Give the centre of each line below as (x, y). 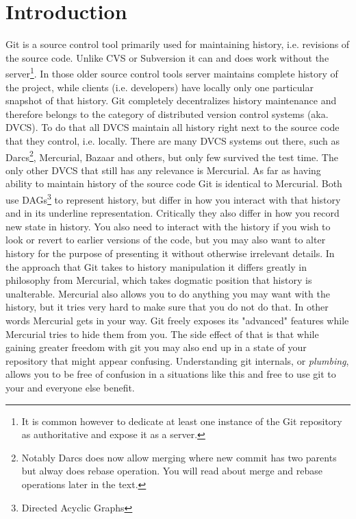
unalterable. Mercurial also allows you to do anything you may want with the (168, 293)
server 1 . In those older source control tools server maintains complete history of (172, 72)
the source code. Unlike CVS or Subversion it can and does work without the (167, 57)
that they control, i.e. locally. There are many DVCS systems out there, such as (173, 140)
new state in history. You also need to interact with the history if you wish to (168, 226)
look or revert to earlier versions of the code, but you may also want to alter (166, 240)
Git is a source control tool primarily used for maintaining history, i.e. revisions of (178, 44)
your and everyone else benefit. (70, 387)
